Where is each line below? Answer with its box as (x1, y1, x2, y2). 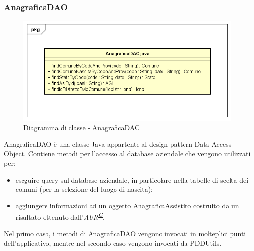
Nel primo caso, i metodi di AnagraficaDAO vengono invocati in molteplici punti (4, 228, 246, 238)
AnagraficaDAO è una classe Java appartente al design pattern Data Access (4, 138, 231, 149)
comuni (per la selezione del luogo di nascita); (15, 184, 153, 194)
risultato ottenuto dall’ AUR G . (15, 210, 105, 222)
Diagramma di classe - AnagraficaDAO (23, 122, 140, 133)
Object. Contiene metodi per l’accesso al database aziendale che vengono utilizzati (4, 148, 251, 159)
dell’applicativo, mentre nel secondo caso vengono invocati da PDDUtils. (4, 238, 222, 248)
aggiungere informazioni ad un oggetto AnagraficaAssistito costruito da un (15, 200, 239, 210)
